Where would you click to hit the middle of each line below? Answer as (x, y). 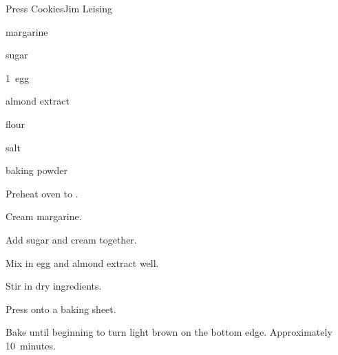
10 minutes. (31, 345)
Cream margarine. (44, 216)
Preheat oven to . (42, 193)
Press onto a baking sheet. (61, 309)
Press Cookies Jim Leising (59, 8)
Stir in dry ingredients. (54, 286)
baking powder (36, 170)
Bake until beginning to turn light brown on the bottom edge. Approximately (169, 332)
